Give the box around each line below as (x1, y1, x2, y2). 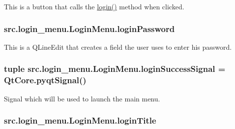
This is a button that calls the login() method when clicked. (4, 1, 184, 11)
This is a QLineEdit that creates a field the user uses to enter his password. (4, 41, 232, 52)
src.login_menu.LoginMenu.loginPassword (4, 22, 175, 34)
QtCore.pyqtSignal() (4, 74, 87, 86)
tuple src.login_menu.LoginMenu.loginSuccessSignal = (4, 63, 226, 75)
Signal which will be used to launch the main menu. (4, 93, 160, 103)
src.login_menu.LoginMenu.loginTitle (4, 114, 156, 127)
